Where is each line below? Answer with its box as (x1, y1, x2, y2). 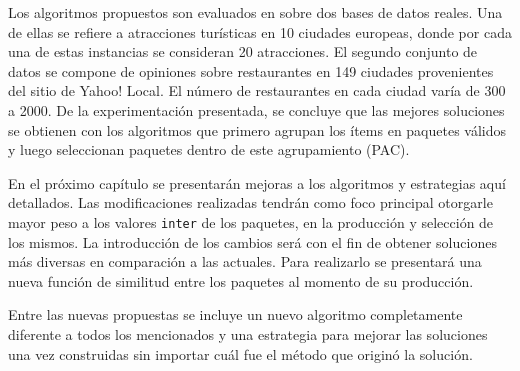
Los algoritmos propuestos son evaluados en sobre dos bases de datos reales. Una (8, 2, 503, 22)
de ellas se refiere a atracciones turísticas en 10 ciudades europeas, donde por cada (8, 21, 512, 42)
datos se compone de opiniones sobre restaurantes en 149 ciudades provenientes (8, 60, 494, 81)
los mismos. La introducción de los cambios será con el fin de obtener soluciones (8, 231, 497, 252)
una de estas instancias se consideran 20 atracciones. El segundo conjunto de (8, 41, 478, 62)
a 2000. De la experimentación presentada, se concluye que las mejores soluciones (8, 99, 505, 120)
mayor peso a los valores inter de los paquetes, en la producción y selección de (8, 211, 494, 232)
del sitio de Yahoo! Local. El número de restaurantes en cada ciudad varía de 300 (8, 80, 506, 101)
